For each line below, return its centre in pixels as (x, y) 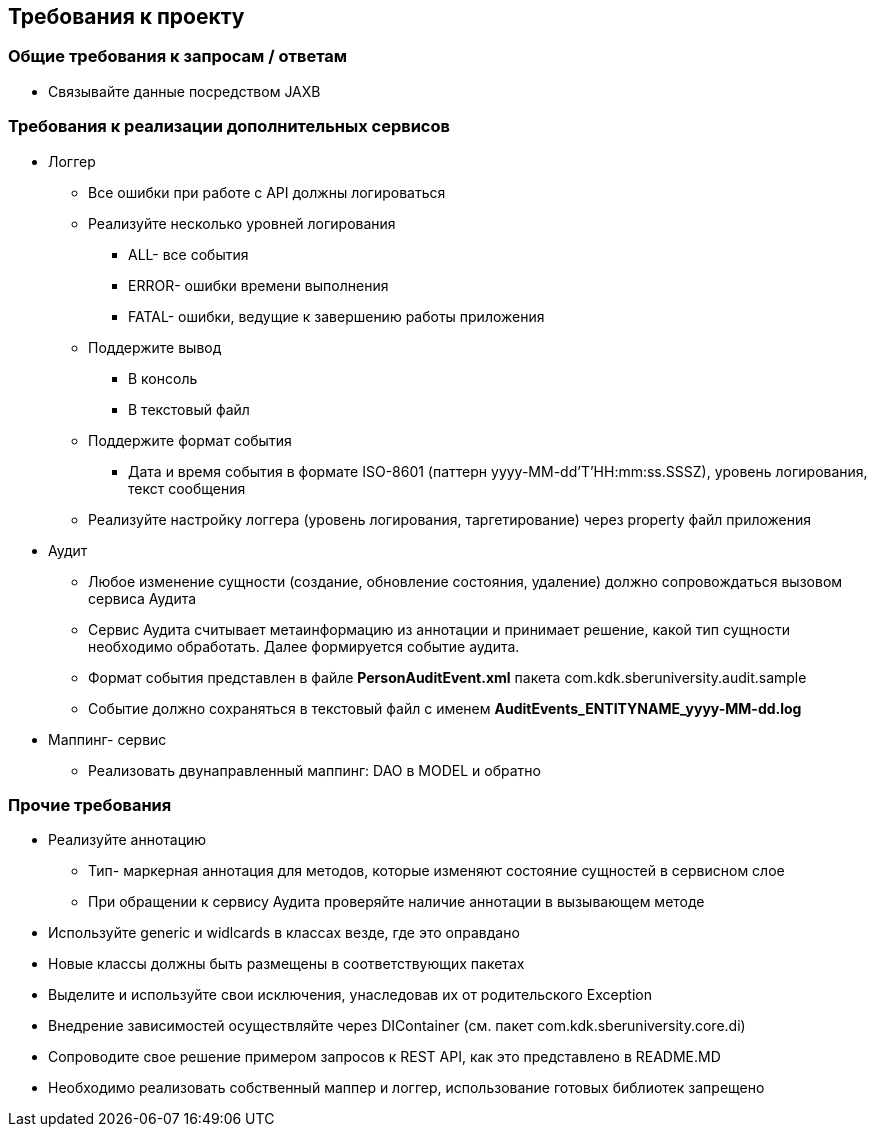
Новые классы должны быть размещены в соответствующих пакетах (286, 964)
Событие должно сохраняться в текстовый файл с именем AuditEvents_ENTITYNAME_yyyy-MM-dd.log (445, 708)
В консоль (163, 378)
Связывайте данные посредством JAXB (184, 91)
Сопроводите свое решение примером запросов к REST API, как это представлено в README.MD (384, 1057)
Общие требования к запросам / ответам (178, 56)
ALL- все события (188, 254)
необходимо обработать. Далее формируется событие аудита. (304, 646)
